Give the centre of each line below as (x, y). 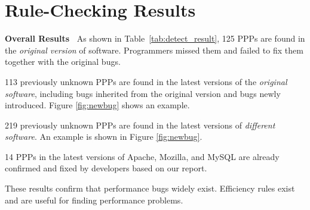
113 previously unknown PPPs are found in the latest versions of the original (146, 81)
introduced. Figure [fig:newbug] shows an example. (97, 105)
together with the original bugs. (63, 62)
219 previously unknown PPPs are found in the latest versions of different (140, 125)
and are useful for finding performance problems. (94, 200)
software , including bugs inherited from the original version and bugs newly (143, 93)
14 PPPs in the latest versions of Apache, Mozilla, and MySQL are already (142, 156)
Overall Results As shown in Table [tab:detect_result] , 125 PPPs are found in (155, 38)
